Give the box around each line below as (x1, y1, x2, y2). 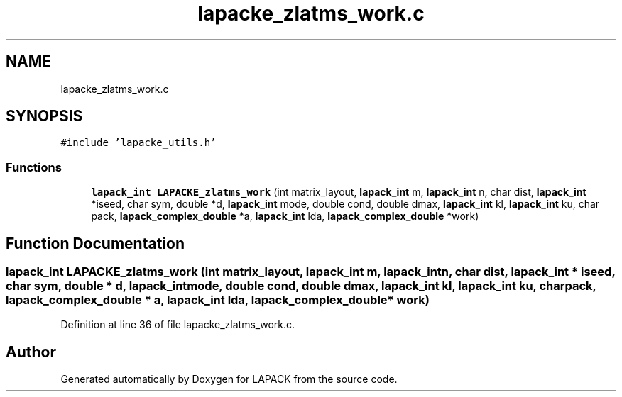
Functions (6, 160, 62, 174)
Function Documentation (6, 234, 185, 252)
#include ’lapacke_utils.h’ (60, 137, 217, 149)
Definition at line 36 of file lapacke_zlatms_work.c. (60, 318, 295, 331)
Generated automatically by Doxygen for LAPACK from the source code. (60, 373, 398, 386)
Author (6, 342, 56, 361)
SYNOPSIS (6, 107, 83, 125)
